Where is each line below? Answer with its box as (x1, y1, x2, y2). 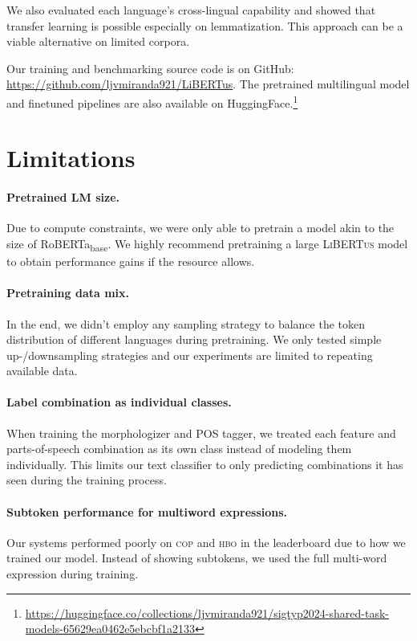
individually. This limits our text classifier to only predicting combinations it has (6, 455, 403, 472)
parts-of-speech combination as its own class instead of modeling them (6, 440, 352, 457)
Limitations (6, 141, 136, 174)
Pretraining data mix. (6, 284, 130, 301)
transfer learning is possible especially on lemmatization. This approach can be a (6, 17, 403, 34)
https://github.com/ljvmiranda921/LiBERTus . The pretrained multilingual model (6, 76, 410, 92)
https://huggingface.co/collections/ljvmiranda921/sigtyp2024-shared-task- (25, 604, 389, 621)
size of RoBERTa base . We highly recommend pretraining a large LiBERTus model (6, 235, 408, 254)
